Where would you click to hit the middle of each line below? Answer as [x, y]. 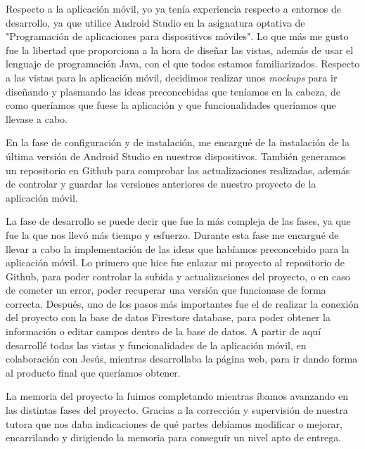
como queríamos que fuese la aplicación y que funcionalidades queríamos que [171, 105]
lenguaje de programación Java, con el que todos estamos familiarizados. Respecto [183, 64]
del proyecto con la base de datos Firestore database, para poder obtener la [168, 317]
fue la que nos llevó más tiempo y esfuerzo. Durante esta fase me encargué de [172, 234]
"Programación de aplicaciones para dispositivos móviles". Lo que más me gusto [177, 36]
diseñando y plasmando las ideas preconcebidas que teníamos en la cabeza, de [173, 91]
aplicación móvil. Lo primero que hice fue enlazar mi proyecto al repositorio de [175, 262]
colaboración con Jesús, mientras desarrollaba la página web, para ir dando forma [182, 359]
